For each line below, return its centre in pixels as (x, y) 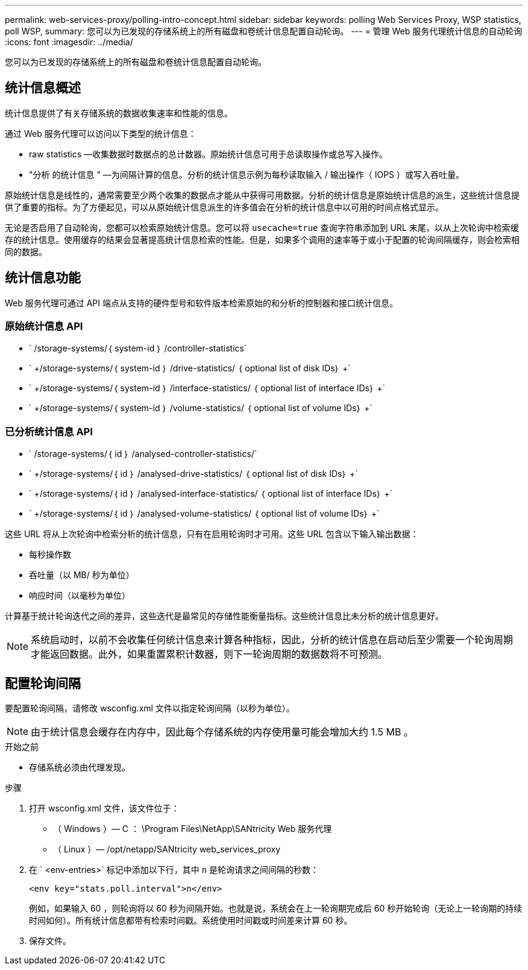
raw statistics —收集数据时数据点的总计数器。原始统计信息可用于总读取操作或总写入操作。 (209, 154)
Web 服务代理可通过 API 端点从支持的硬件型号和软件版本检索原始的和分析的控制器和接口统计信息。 (201, 303)
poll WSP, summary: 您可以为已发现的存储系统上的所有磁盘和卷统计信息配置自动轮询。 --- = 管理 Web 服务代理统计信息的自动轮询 (264, 31)
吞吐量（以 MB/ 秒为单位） (82, 575)
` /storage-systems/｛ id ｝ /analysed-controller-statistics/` (143, 454)
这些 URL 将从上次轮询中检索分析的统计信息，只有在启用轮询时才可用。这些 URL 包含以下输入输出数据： (212, 534)
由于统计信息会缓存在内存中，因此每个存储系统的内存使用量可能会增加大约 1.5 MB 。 (222, 732)
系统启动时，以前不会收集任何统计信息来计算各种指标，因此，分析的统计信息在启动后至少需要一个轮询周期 (272, 640)
